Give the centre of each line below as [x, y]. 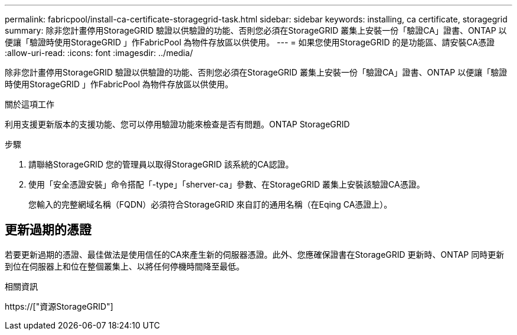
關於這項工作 [30, 104]
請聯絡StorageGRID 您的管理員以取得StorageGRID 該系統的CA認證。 [161, 164]
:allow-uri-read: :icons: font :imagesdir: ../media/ [99, 53]
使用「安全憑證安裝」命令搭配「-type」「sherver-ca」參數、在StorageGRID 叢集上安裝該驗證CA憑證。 [227, 184]
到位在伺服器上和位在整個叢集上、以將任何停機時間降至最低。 [125, 266]
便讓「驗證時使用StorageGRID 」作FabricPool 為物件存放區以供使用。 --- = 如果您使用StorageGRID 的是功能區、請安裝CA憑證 [250, 42]
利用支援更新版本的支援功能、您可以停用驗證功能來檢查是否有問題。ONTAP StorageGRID [177, 124]
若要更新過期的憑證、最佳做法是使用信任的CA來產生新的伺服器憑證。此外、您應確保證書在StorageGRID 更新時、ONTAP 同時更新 [255, 254]
